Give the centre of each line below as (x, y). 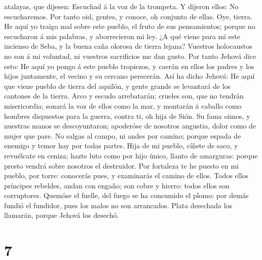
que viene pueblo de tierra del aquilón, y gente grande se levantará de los (118, 86)
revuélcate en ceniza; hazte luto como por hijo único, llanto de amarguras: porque (131, 155)
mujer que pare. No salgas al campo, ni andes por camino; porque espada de (123, 135)
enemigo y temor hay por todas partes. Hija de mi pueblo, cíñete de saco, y (121, 145)
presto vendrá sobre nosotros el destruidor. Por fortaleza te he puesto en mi (121, 165)
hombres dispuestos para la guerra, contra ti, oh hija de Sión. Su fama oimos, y (127, 116)
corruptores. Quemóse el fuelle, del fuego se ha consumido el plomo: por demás (126, 195)
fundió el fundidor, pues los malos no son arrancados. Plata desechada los (118, 205)
